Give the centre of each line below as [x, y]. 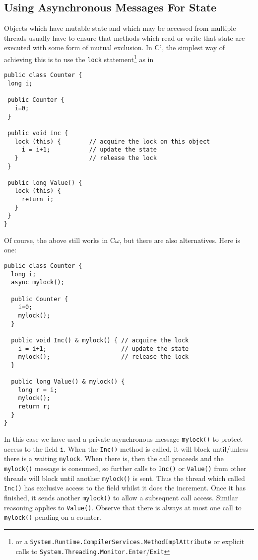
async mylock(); [38, 282]
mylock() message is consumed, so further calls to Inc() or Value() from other [125, 468]
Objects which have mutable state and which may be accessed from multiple [120, 28]
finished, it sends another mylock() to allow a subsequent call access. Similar [121, 498]
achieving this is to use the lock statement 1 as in [79, 58]
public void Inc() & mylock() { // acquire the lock [100, 340]
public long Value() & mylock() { [68, 382]
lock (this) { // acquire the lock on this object [112, 141]
